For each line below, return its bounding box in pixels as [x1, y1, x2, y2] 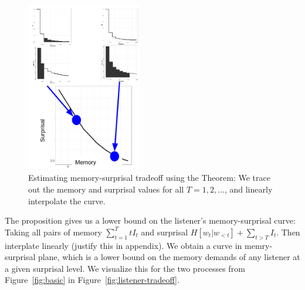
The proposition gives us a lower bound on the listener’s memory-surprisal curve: [5, 214, 296, 227]
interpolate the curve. [28, 194, 106, 207]
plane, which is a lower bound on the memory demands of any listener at [38, 251, 300, 263]
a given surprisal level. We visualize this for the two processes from [5, 262, 245, 274]
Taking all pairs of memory [5, 225, 102, 238]
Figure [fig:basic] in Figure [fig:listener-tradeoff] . [5, 274, 179, 286]
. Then [276, 225, 300, 238]
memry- [245, 239, 273, 251]
